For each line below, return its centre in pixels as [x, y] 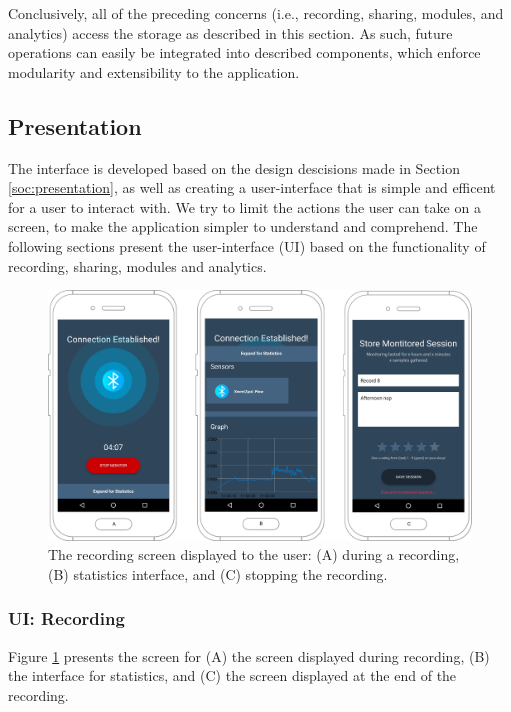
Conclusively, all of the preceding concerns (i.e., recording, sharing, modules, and [256, 13]
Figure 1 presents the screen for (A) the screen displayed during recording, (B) [249, 655]
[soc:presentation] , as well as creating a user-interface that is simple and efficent [252, 187]
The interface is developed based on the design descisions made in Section [234, 167]
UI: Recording [66, 618]
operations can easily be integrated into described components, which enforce [244, 52]
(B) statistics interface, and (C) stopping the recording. [218, 573]
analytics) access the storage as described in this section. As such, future [230, 32]
